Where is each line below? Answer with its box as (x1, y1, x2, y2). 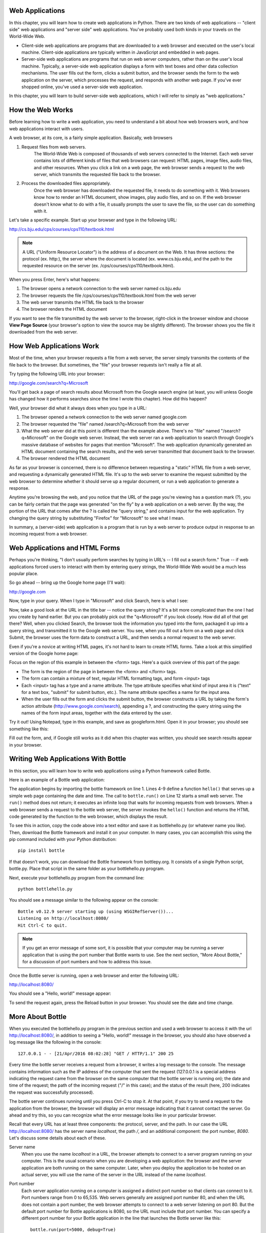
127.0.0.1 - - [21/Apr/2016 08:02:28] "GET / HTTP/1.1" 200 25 (18, 1051, 174, 1056)
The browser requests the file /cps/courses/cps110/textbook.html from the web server (21, 292, 197, 298)
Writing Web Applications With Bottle (9, 755, 127, 763)
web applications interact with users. (9, 126, 84, 132)
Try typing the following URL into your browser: (9, 371, 105, 377)
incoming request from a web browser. (9, 531, 88, 537)
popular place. (9, 571, 39, 577)
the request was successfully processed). (9, 1089, 95, 1095)
